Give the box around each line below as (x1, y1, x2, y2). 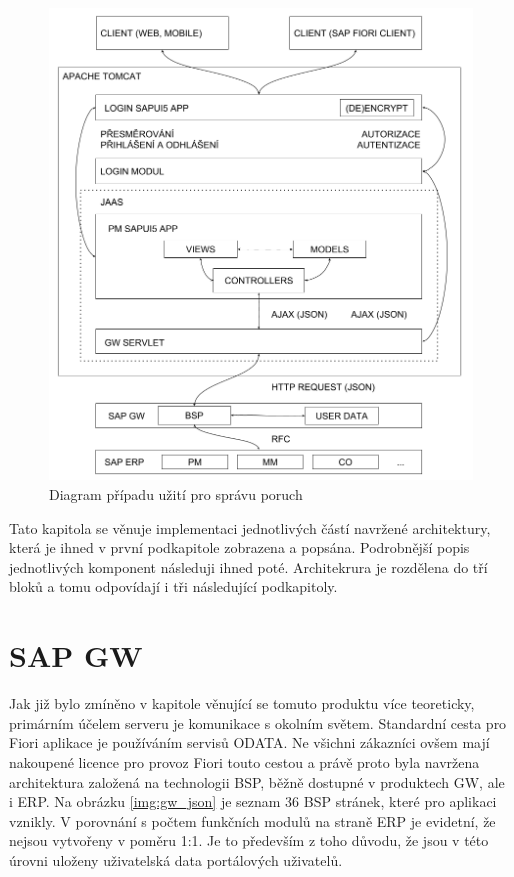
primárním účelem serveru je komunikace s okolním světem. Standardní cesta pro (9, 712, 507, 733)
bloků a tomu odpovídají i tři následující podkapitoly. (9, 576, 338, 597)
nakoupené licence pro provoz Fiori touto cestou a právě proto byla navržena (9, 751, 480, 772)
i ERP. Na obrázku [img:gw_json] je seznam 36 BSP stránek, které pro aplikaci (9, 791, 497, 812)
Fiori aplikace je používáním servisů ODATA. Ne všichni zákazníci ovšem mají (9, 732, 490, 753)
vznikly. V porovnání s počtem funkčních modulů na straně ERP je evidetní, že (9, 810, 496, 831)
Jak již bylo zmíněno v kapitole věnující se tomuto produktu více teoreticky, (9, 693, 475, 714)
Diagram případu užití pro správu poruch (49, 484, 303, 505)
